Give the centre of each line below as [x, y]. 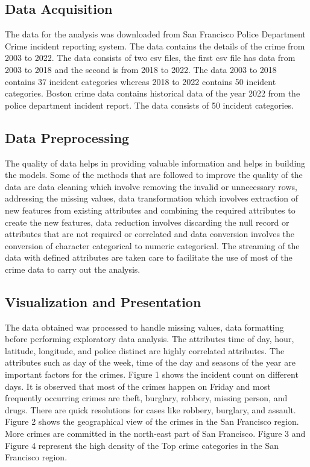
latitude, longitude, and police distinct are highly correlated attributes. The [145, 350]
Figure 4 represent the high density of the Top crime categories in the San [142, 445]
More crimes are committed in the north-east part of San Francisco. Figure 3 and [155, 434]
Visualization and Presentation [103, 301]
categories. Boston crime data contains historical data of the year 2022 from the [153, 93]
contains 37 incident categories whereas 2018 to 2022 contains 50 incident [141, 81]
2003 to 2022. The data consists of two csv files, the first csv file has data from [150, 58]
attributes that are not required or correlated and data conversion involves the [150, 234]
